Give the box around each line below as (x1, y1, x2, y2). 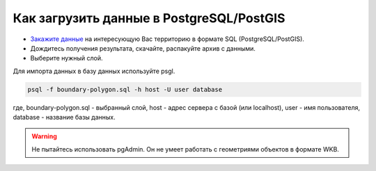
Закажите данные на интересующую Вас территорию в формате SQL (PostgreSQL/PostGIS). (30, 35, 304, 43)
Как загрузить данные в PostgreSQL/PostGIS (13, 10, 285, 26)
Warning (31, 132, 57, 140)
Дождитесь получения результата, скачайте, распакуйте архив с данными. (30, 44, 256, 52)
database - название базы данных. (13, 113, 116, 122)
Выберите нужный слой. (30, 54, 103, 63)
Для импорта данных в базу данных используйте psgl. (13, 67, 175, 75)
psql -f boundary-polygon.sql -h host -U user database (27, 85, 223, 93)
